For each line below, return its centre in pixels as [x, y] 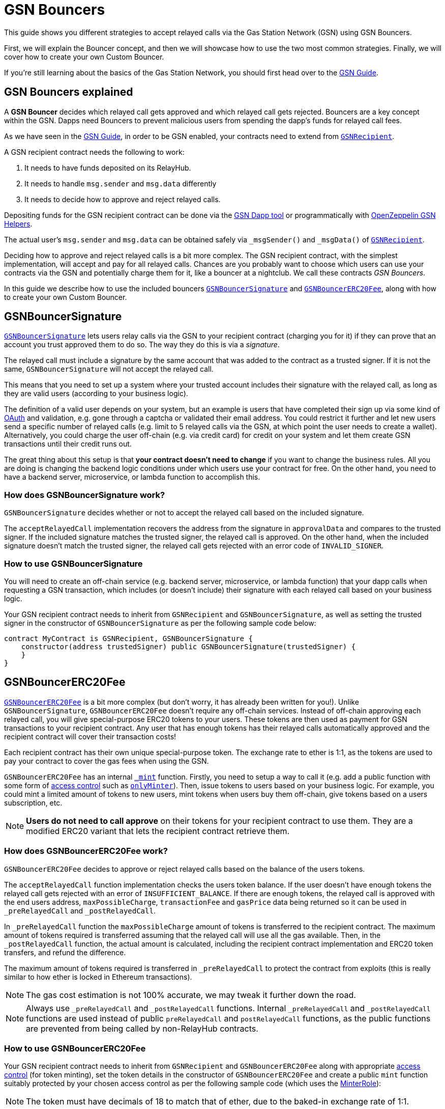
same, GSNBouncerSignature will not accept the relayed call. [109, 369]
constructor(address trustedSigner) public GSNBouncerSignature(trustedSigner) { [188, 646]
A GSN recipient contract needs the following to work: [94, 152]
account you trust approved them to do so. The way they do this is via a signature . [142, 345]
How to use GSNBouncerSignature [73, 563]
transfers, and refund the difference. [65, 952]
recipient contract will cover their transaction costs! [90, 736]
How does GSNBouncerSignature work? [85, 495]
